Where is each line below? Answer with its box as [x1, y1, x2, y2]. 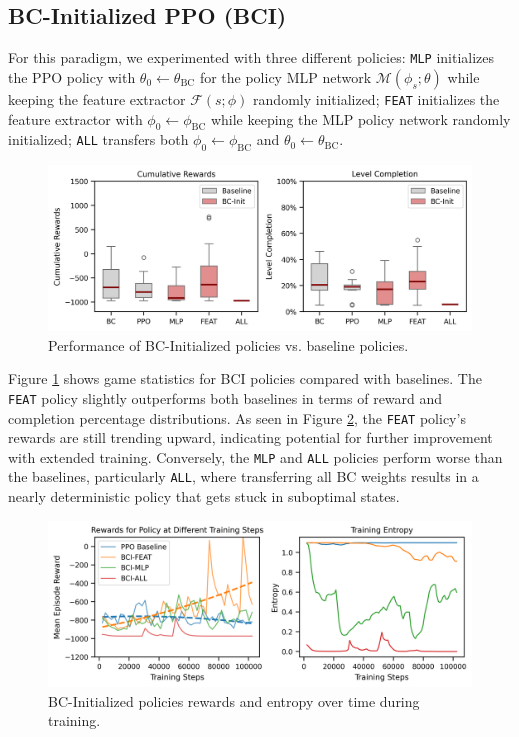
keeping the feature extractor [8, 88, 186, 109]
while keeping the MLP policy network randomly [210, 108, 511, 129]
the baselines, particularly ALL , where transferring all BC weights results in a [8, 466, 479, 487]
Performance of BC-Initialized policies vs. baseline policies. [48, 334, 409, 355]
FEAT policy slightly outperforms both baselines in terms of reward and [8, 387, 443, 408]
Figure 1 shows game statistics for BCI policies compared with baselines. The [8, 368, 482, 389]
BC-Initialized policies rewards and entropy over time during [48, 690, 420, 711]
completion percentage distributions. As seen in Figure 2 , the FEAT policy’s [8, 407, 466, 428]
